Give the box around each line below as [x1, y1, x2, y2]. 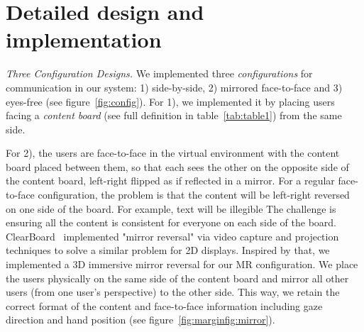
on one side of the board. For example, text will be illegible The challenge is [6, 201, 336, 216]
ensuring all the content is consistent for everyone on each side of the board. [6, 215, 337, 230]
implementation [6, 25, 162, 54]
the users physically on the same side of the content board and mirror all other [6, 270, 349, 285]
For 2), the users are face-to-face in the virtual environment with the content [6, 145, 340, 160]
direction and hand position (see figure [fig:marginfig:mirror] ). [6, 312, 275, 327]
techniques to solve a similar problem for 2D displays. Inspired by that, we [6, 243, 330, 258]
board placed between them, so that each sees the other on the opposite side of [6, 159, 349, 174]
